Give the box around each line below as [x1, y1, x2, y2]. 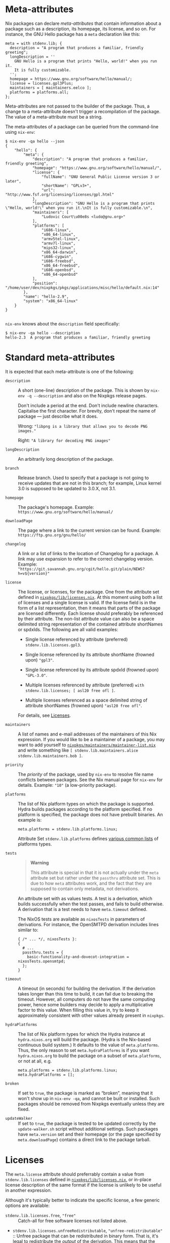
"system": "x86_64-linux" [23, 298, 78, 304]
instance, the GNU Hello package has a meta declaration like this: [5, 31, 141, 37]
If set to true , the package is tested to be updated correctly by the [18, 1120, 156, 1126]
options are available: [5, 1202, 50, 1209]
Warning [30, 859, 49, 865]
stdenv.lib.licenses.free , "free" [5, 1212, 76, 1218]
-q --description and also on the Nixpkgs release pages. [27, 392, 147, 398]
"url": [41, 188, 56, 193]
